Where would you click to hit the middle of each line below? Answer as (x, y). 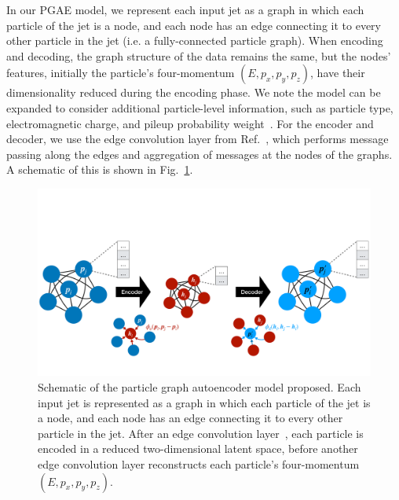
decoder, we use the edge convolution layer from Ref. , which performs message (198, 139)
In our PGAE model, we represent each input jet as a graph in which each (185, 9)
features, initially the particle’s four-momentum (121, 73)
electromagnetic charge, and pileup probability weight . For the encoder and (190, 123)
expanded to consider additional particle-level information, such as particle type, (200, 107)
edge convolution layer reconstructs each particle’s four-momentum (199, 464)
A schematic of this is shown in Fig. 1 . (100, 169)
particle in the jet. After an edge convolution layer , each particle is (201, 433)
